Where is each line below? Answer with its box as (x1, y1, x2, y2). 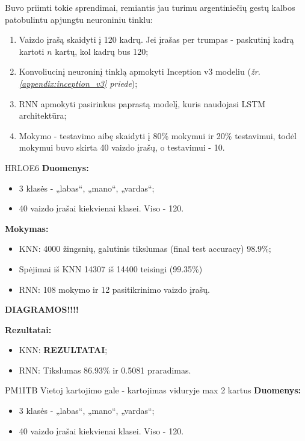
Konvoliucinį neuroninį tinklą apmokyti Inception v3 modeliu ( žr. (19, 65, 260, 78)
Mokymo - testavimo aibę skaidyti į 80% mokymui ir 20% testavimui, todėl (19, 129, 297, 142)
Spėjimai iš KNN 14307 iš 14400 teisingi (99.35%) (19, 262, 203, 275)
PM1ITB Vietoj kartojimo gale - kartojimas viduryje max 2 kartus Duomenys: (5, 384, 301, 396)
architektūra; (19, 109, 67, 122)
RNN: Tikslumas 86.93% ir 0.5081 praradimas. (19, 363, 191, 376)
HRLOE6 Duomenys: (5, 161, 89, 174)
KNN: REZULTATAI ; (19, 343, 108, 356)
